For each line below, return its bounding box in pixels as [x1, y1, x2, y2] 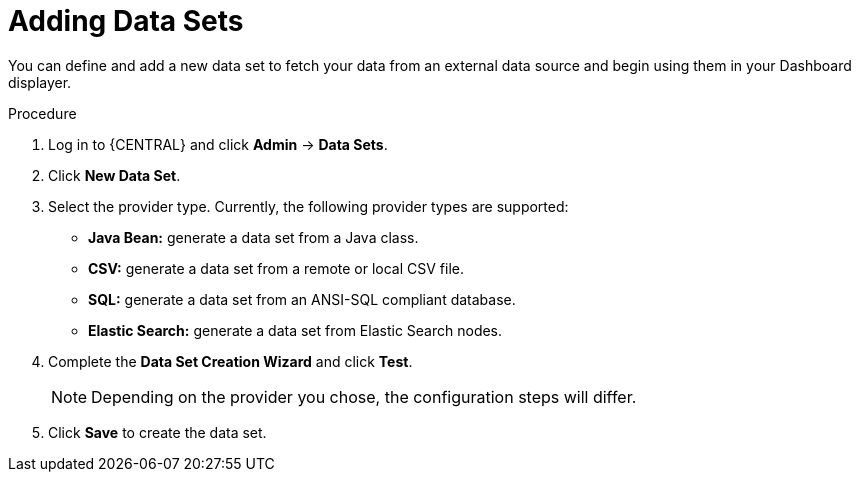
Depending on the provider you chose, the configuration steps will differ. [91, 386, 637, 407]
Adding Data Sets [8, 4, 244, 38]
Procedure [8, 104, 77, 122]
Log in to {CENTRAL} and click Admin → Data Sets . [48, 135, 388, 153]
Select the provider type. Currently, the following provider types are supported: [48, 197, 569, 215]
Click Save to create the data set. [48, 423, 267, 441]
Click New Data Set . [48, 166, 181, 184]
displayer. [8, 73, 72, 91]
